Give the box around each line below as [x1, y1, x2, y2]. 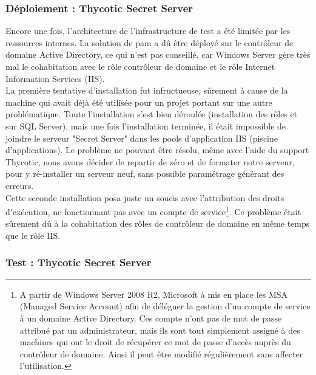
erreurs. [5, 179, 34, 191]
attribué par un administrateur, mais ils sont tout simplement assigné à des [19, 323, 300, 336]
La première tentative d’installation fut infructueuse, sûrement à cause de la [5, 84, 288, 97]
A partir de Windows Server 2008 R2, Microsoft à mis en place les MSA [19, 287, 288, 300]
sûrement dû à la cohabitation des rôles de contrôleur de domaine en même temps [5, 217, 310, 230]
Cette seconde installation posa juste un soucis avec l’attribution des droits [5, 191, 284, 204]
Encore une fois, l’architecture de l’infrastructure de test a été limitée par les [5, 24, 291, 37]
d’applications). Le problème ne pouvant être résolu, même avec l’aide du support [5, 143, 309, 156]
